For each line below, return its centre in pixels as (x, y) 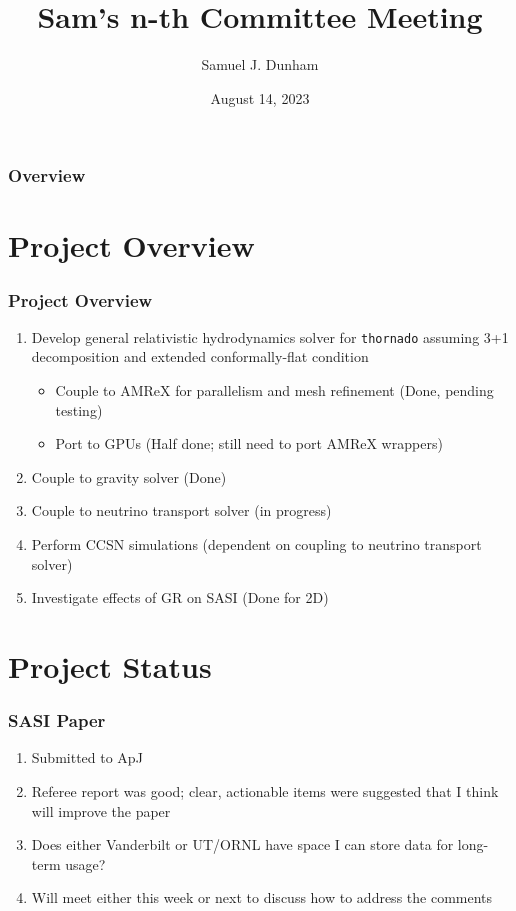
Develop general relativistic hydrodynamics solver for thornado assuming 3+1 (270, 336)
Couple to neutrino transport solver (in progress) (181, 510)
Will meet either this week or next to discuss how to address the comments (262, 897)
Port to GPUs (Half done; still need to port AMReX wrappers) (249, 443)
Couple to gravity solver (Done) (129, 476)
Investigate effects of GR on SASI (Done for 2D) (180, 597)
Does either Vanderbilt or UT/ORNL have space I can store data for (242, 844)
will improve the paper (101, 810)
